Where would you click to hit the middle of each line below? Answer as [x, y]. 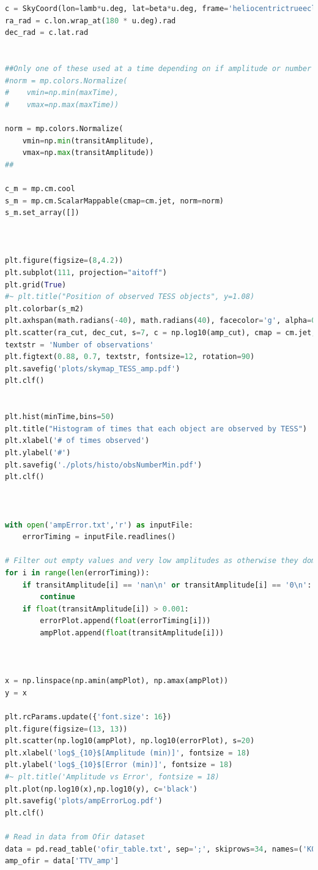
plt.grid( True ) [36, 285]
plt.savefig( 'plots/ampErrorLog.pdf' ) [84, 801]
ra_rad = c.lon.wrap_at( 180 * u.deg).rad [91, 21]
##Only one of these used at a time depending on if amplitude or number [158, 68]
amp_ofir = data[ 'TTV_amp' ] [62, 861]
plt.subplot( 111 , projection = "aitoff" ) [86, 273]
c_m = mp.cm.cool [40, 188]
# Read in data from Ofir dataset [75, 837]
